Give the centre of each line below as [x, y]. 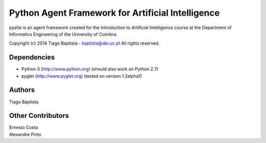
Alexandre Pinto [25, 134]
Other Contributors [39, 116]
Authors [22, 90]
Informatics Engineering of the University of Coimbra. [63, 34]
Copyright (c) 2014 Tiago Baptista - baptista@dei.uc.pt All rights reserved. [84, 43]
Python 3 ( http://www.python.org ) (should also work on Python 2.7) [90, 69]
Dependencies [32, 57]
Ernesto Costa [24, 127]
